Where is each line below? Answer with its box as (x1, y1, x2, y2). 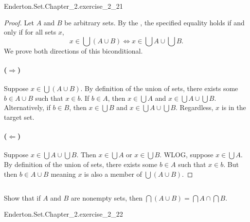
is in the (221, 102, 246, 112)
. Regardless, (176, 102, 214, 112)
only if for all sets (4, 27, 56, 37)
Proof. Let (4, 17, 34, 27)
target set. (4, 111, 35, 122)
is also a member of (84, 168, 142, 179)
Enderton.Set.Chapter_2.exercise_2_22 (4, 209, 123, 219)
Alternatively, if (4, 102, 51, 112)
